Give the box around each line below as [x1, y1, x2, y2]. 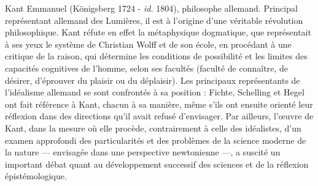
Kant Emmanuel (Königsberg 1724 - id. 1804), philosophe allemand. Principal [5, 2, 298, 14]
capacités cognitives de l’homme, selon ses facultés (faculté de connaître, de [5, 61, 288, 74]
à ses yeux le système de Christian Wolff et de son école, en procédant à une [5, 37, 292, 50]
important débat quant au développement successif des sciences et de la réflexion [5, 157, 309, 170]
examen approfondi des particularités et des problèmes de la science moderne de [5, 133, 306, 146]
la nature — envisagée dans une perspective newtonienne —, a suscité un [5, 146, 281, 158]
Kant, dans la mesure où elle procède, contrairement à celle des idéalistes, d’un [5, 121, 301, 134]
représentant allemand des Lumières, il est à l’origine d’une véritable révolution [5, 13, 303, 26]
